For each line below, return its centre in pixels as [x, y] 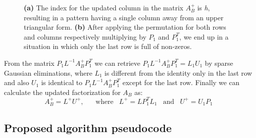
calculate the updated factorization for [62, 92]
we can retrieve [118, 63]
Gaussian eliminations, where [48, 72]
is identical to [62, 82]
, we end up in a [204, 36]
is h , [204, 7]
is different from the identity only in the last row [179, 72]
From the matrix [29, 63]
